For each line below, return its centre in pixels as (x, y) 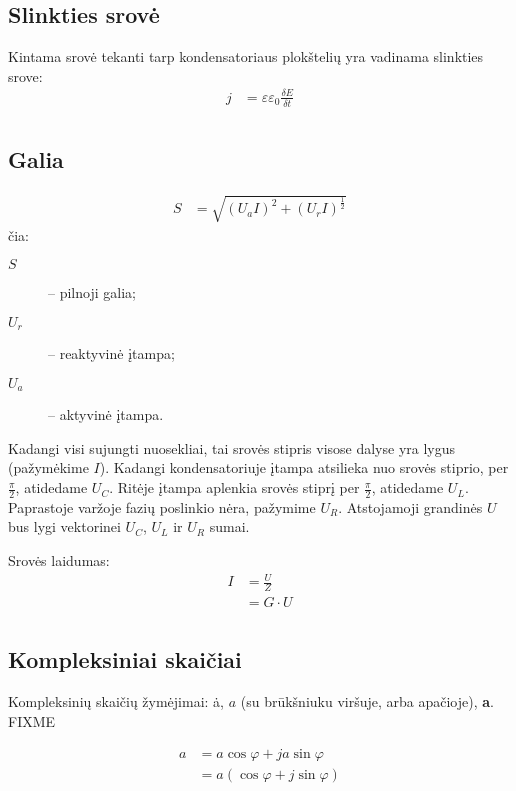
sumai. (229, 526)
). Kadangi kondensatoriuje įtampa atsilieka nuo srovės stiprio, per (304, 467)
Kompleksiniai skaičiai (125, 659)
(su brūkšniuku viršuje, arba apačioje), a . (367, 701)
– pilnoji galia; (92, 292)
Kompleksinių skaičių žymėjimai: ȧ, (116, 701)
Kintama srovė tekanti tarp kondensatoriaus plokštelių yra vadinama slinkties (246, 56)
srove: (25, 75)
